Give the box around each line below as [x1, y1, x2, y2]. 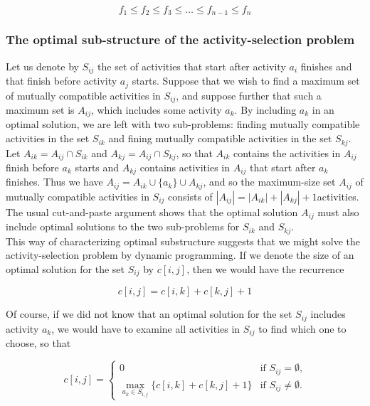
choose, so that [6, 336, 71, 351]
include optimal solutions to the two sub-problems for [6, 219, 240, 234]
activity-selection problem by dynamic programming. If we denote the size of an [6, 247, 354, 262]
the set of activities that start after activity [97, 58, 286, 73]
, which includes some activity [90, 102, 222, 117]
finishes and [300, 58, 352, 73]
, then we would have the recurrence [186, 261, 344, 276]
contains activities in [139, 159, 230, 174]
